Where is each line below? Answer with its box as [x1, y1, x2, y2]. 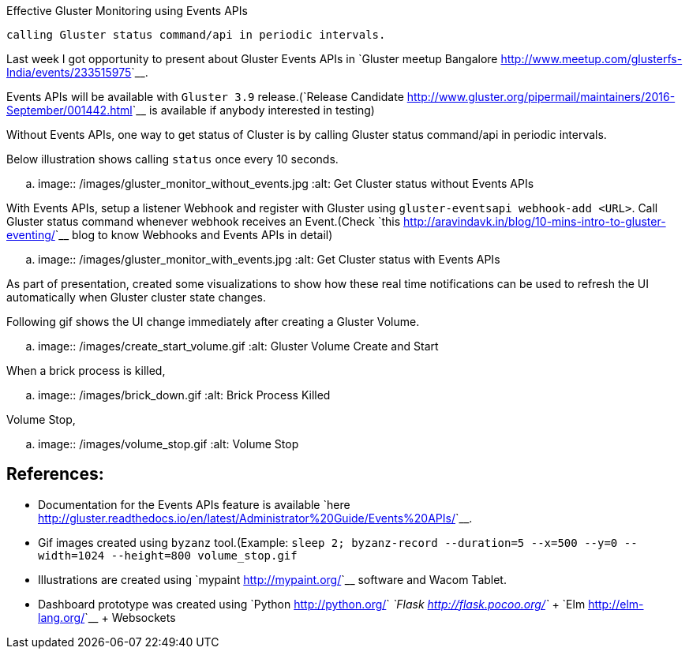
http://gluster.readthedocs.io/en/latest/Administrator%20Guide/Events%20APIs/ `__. [38, 511, 473, 525]
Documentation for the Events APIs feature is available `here [38, 497, 350, 511]
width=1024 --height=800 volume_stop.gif [38, 548, 298, 562]
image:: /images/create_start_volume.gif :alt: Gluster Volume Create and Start [38, 339, 439, 353]
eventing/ [6, 228, 55, 241]
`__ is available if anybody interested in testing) [132, 103, 375, 117]
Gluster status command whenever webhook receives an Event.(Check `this [6, 215, 401, 228]
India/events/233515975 [6, 65, 132, 79]
